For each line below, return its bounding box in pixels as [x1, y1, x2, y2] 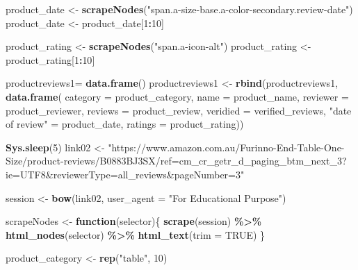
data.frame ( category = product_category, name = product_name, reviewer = [6, 89, 349, 103]
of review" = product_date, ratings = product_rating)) [6, 117, 244, 131]
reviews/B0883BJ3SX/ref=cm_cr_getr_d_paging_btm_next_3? [63, 153, 347, 168]
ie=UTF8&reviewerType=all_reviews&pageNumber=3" [6, 167, 245, 181]
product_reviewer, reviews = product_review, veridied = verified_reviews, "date [6, 103, 352, 117]
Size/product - [6, 153, 64, 168]
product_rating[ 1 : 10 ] [6, 52, 95, 67]
